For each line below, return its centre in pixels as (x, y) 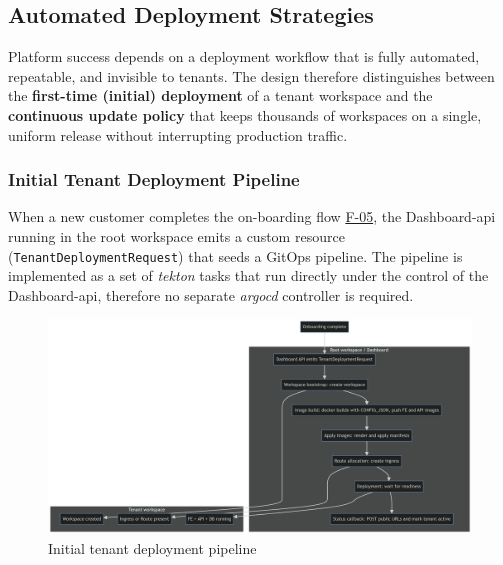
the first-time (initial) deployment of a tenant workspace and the (220, 95)
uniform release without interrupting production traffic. (178, 134)
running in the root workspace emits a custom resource (176, 235)
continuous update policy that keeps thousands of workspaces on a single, (245, 114)
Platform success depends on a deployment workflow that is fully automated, (244, 56)
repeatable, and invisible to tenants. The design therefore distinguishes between (251, 75)
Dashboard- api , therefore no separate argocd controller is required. (211, 294)
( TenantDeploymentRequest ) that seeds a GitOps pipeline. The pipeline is (235, 255)
